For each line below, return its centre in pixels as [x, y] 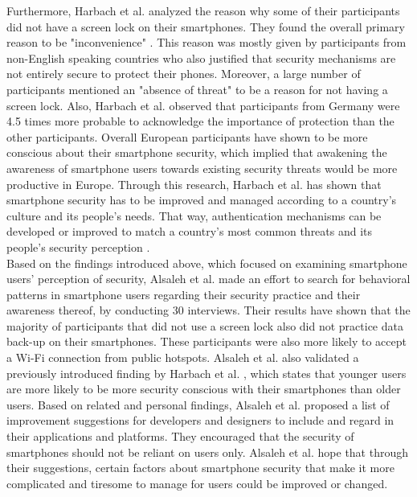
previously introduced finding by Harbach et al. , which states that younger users [206, 373]
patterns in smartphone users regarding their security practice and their [184, 294]
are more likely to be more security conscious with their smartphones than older [204, 389]
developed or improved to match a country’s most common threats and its [190, 231]
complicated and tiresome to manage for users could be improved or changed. [197, 483]
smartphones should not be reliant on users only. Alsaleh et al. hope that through [208, 452]
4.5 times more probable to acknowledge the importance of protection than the [200, 121]
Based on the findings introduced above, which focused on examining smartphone [207, 263]
